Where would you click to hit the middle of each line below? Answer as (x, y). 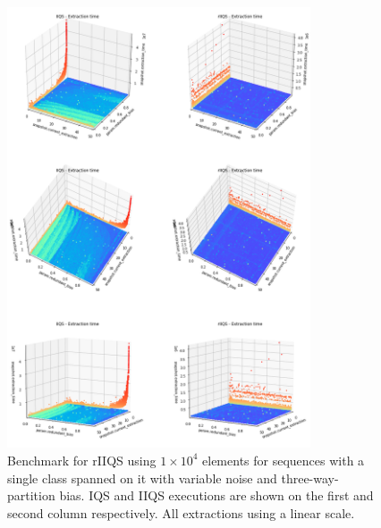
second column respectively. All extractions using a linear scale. (181, 512)
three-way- (310, 478)
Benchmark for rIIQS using (82, 460)
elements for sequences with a (284, 460)
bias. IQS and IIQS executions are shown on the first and (216, 495)
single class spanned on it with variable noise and (142, 478)
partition (31, 495)
